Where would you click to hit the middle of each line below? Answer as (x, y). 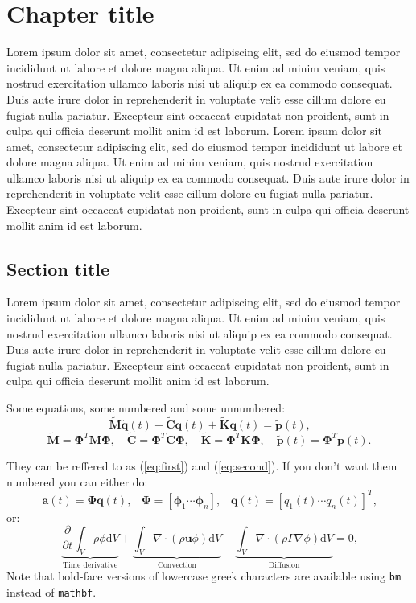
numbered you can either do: (77, 481)
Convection (177, 566)
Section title (58, 268)
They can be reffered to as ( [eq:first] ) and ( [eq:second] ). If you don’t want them (202, 466)
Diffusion (284, 566)
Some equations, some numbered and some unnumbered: (146, 408)
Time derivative (91, 566)
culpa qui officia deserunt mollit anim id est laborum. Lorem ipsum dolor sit (194, 131)
